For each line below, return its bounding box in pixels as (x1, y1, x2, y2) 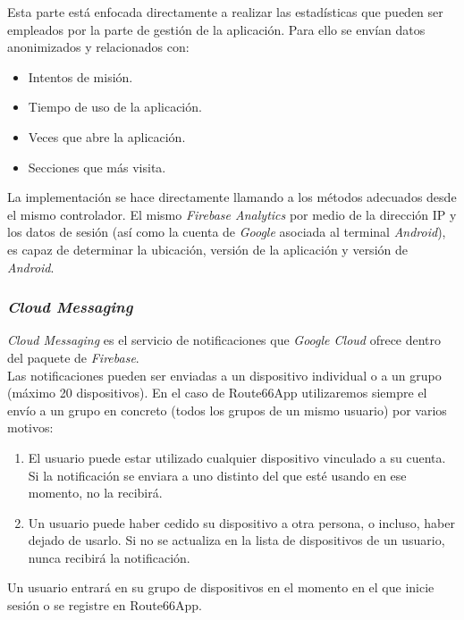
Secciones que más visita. (28, 157, 166, 176)
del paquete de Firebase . (7, 348, 139, 366)
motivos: (7, 418, 54, 437)
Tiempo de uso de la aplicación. (28, 97, 202, 116)
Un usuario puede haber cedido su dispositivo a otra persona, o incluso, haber (28, 513, 455, 532)
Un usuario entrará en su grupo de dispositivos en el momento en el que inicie (7, 578, 434, 597)
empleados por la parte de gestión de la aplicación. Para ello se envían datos (7, 20, 426, 38)
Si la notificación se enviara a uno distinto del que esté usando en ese (28, 465, 407, 484)
